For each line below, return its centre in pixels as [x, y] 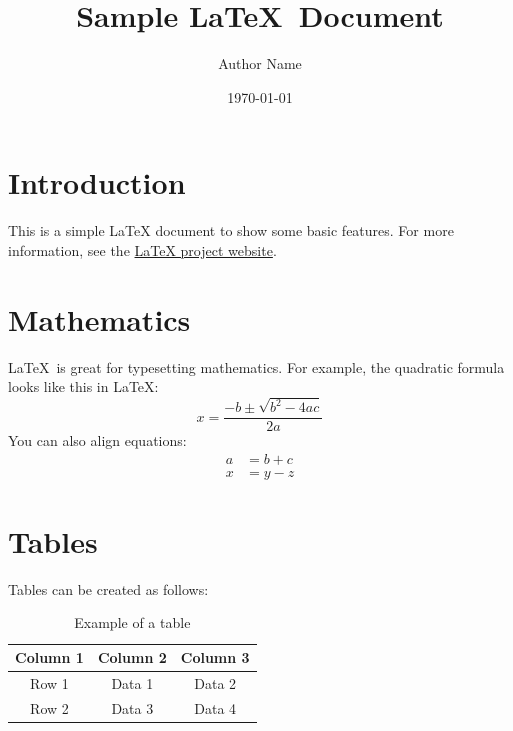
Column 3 [215, 657]
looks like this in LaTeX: [83, 386]
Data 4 [215, 707]
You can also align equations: [97, 440]
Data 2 [215, 682]
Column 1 [49, 657]
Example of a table [132, 622]
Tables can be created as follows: [108, 588]
